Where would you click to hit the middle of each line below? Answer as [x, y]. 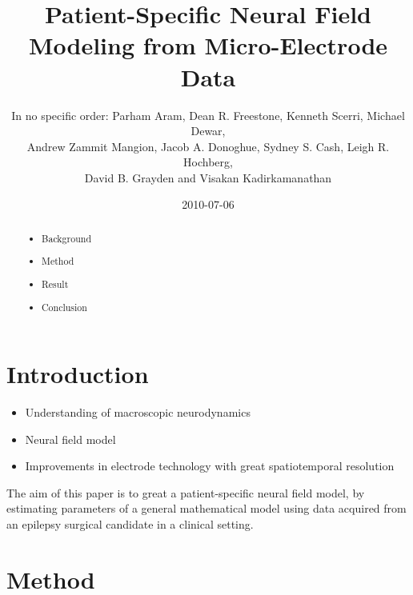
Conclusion [64, 307]
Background [66, 238]
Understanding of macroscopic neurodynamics [138, 412]
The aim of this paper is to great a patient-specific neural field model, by [186, 492]
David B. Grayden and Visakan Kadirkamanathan [208, 177]
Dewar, [208, 131]
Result [55, 284]
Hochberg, [208, 162]
